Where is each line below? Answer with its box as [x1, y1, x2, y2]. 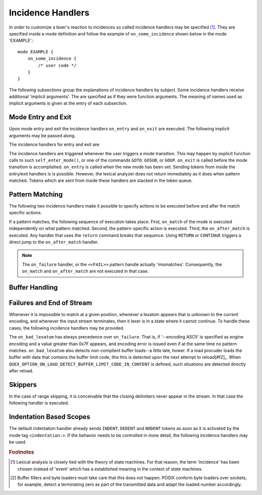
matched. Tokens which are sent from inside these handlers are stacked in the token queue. [9, 177, 193, 184]
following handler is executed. [9, 400, 69, 406]
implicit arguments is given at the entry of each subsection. [9, 100, 128, 106]
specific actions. [9, 210, 42, 216]
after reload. [9, 368, 33, 374]
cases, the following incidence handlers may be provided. [9, 325, 125, 331]
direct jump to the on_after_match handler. [9, 239, 99, 245]
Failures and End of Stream [9, 299, 92, 307]
